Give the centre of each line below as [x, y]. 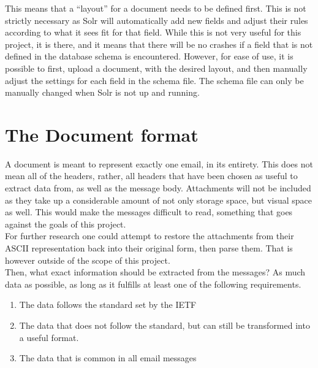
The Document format [102, 134]
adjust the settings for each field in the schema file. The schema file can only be [154, 80]
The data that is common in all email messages [108, 358]
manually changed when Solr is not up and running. [102, 92]
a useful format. [49, 337]
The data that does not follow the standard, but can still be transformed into [165, 325]
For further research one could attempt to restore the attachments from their [150, 236]
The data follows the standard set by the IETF [108, 305]
